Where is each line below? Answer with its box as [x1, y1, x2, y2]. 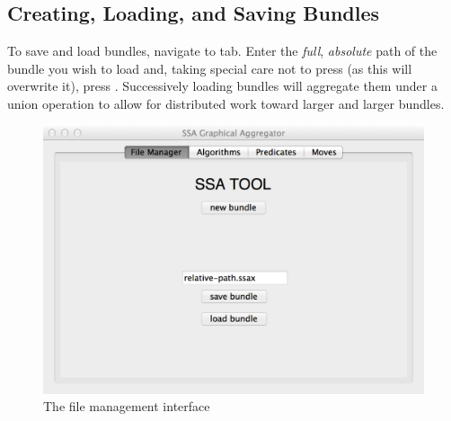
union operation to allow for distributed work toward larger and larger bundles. [7, 94, 445, 112]
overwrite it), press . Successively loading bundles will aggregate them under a [7, 76, 438, 95]
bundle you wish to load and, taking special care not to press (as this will [7, 58, 412, 77]
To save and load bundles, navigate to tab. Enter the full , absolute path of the [7, 41, 438, 60]
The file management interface [43, 397, 210, 416]
